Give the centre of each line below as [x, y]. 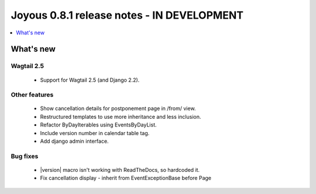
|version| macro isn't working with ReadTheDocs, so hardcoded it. [120, 170]
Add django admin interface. [74, 141]
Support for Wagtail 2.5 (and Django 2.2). [90, 80]
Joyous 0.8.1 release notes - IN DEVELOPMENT [127, 15]
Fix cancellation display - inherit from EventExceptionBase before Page [126, 178]
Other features [32, 95]
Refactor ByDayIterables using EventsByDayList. [99, 125]
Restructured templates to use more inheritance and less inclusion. [121, 117]
